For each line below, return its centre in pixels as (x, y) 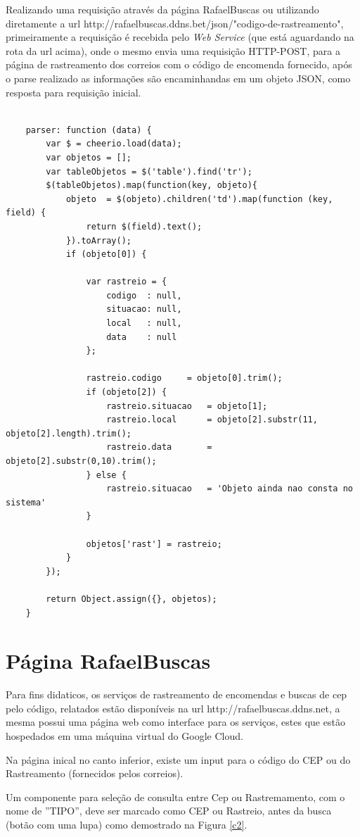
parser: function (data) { (89, 130)
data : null (142, 337)
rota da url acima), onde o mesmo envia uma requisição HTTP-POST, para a (173, 50)
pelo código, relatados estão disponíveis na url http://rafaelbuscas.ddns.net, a (173, 708)
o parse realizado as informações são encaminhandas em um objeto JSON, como (178, 78)
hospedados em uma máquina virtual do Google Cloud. (124, 736)
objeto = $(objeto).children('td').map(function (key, (199, 199)
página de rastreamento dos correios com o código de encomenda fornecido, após (179, 64)
